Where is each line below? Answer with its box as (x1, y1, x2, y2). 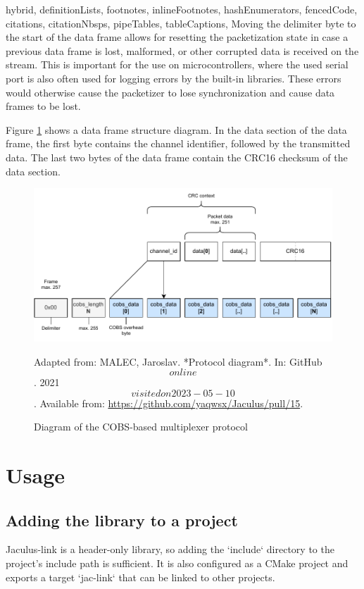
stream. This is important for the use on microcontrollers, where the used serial (6, 57, 349, 72)
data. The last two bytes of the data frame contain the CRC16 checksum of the (6, 149, 348, 164)
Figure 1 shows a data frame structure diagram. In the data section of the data (6, 122, 347, 137)
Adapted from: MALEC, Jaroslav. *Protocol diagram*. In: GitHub (34, 354, 322, 368)
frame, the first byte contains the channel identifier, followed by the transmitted (6, 136, 351, 151)
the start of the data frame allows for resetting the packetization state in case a (6, 30, 349, 44)
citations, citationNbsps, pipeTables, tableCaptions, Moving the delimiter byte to (6, 15, 356, 30)
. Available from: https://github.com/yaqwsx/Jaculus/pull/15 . (34, 395, 303, 410)
